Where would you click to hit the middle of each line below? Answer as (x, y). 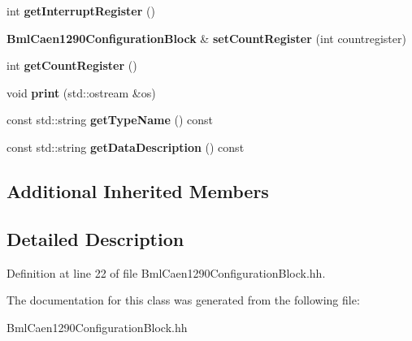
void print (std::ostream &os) (81, 92)
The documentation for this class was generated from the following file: (183, 300)
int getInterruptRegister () (81, 11)
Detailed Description (95, 238)
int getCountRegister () (72, 65)
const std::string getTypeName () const (110, 120)
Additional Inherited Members (138, 190)
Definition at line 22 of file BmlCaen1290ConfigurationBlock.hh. (166, 272)
